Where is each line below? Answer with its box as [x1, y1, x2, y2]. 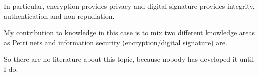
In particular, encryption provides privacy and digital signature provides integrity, [4, 1, 255, 11]
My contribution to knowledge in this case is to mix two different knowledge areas [4, 27, 255, 38]
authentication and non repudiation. [4, 10, 115, 21]
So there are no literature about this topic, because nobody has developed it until [4, 54, 254, 64]
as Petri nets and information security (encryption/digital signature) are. [4, 37, 227, 47]
